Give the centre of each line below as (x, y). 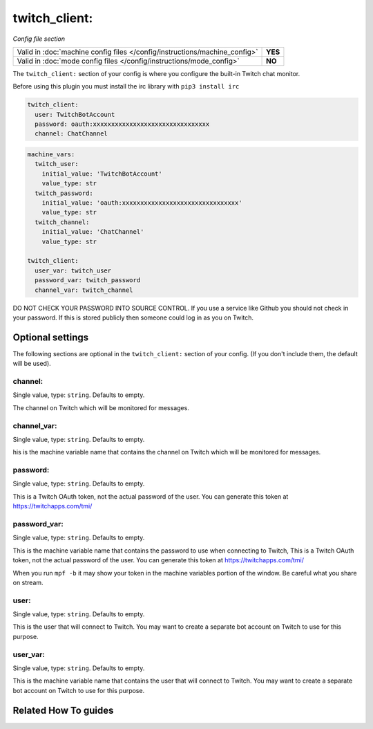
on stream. (28, 582)
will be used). (32, 364)
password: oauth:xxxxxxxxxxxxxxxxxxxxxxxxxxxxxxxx (122, 124)
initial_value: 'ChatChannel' (93, 232)
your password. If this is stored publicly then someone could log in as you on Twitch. (133, 317)
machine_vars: (51, 155)
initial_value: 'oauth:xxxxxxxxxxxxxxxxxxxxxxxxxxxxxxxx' (142, 203)
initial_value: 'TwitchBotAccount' (102, 174)
